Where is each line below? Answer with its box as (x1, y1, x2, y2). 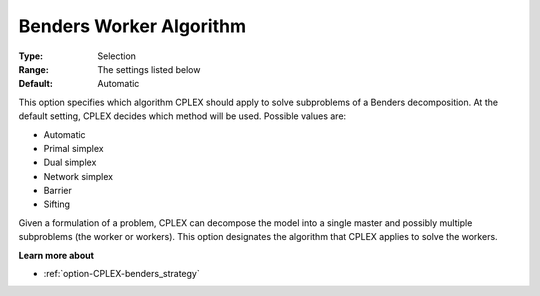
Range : (18, 63, 49, 75)
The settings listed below (97, 63, 201, 75)
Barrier (43, 185, 72, 197)
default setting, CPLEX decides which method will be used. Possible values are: (18, 110, 347, 122)
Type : (18, 50, 44, 62)
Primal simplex (43, 142, 104, 154)
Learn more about (18, 249, 95, 261)
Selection (97, 50, 137, 62)
